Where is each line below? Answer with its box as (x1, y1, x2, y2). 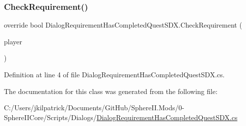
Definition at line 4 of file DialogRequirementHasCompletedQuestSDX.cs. (4, 69, 225, 79)
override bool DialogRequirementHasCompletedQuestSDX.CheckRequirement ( (4, 20, 242, 30)
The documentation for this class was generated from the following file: (4, 86, 218, 96)
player (4, 36, 22, 46)
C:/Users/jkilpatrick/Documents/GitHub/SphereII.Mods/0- (4, 102, 185, 113)
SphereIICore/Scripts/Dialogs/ (4, 112, 97, 122)
